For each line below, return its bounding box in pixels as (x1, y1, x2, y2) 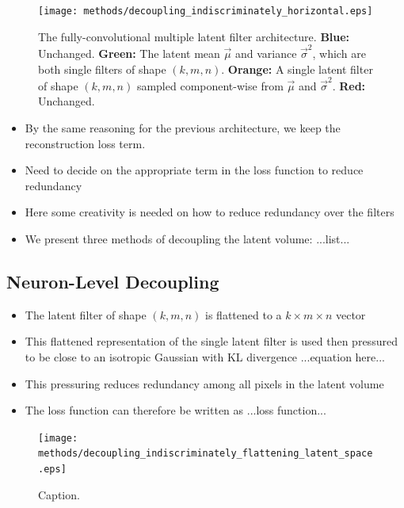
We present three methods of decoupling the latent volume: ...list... (25, 231, 350, 247)
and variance (234, 44, 297, 61)
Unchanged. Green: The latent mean (38, 44, 220, 61)
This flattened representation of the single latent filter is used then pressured (25, 333, 398, 349)
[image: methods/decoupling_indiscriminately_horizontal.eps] (38, 6, 373, 17)
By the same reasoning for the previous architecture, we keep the (25, 120, 341, 136)
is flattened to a (205, 306, 282, 323)
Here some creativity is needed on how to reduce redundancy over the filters (25, 204, 394, 220)
